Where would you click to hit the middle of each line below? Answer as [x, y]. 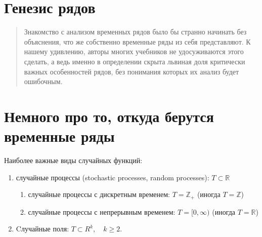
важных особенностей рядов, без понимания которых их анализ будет [132, 71]
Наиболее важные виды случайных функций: [73, 160]
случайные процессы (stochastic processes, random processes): [113, 177]
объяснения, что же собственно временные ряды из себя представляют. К [137, 41]
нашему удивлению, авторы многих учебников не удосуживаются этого [134, 51]
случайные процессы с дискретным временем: [99, 194]
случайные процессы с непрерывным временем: [102, 211]
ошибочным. [43, 81]
